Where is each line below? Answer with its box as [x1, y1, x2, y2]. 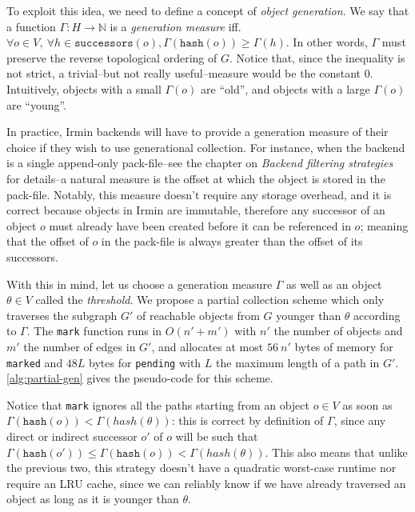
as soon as [342, 396, 393, 413]
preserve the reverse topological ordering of [6, 49, 217, 66]
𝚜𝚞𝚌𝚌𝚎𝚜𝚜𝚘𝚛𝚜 [74, 38, 134, 50]
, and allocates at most [151, 338, 264, 354]
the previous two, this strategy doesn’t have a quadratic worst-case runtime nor [6, 459, 397, 476]
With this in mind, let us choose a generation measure [6, 275, 273, 292]
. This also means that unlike [265, 443, 408, 460]
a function [6, 18, 56, 34]
